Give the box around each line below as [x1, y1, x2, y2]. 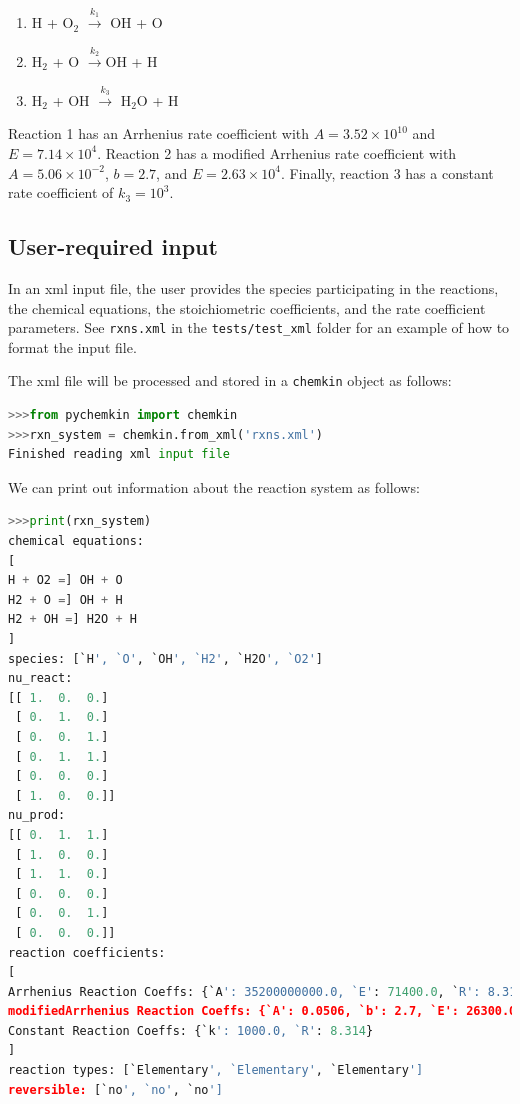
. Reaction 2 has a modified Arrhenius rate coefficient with [97, 142, 457, 163]
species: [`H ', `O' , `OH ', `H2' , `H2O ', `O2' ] [8, 651, 324, 666]
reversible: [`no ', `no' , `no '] [8, 1082, 223, 1097]
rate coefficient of [8, 182, 114, 203]
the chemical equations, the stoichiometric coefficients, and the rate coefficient [8, 297, 486, 318]
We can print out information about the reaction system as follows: [8, 476, 420, 497]
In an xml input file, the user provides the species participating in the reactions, [8, 277, 499, 298]
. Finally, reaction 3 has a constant [281, 162, 494, 183]
